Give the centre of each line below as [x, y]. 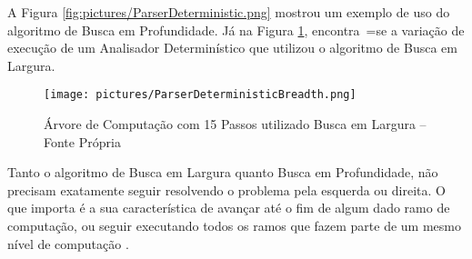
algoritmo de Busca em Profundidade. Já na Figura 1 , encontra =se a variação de [236, 30]
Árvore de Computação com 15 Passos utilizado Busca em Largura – [235, 124]
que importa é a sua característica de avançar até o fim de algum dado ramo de [229, 208]
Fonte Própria [82, 141]
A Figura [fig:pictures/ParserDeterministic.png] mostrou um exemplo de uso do [229, 12]
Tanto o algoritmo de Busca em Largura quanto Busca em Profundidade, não [223, 172]
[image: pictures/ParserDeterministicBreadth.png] [200, 95]
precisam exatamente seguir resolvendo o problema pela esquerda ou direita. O [226, 189]
